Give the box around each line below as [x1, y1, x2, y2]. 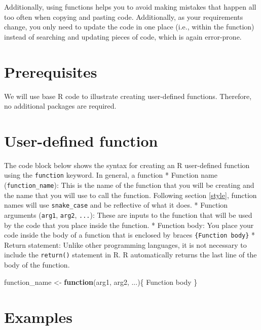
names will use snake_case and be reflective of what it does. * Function [4, 200, 228, 210]
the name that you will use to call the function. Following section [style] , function [4, 189, 257, 200]
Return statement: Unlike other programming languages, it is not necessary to [4, 239, 247, 250]
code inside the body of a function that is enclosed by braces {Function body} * [4, 229, 255, 240]
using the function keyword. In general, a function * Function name [4, 170, 217, 180]
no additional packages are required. [4, 101, 117, 111]
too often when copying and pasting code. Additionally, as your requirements [4, 11, 243, 22]
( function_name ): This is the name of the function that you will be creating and [4, 180, 254, 190]
